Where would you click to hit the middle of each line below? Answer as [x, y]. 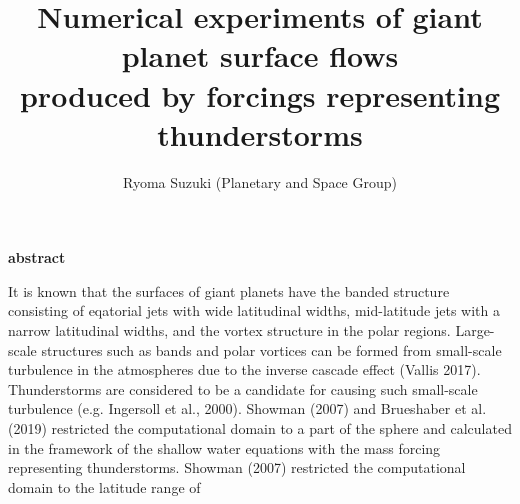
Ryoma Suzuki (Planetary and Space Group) [260, 181]
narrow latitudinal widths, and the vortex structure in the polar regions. [229, 330]
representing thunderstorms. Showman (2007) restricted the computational [237, 467]
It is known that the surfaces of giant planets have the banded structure [229, 290]
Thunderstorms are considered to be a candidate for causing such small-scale [243, 388]
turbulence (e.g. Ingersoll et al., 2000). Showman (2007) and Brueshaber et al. [247, 408]
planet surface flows [260, 55]
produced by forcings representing [260, 94]
